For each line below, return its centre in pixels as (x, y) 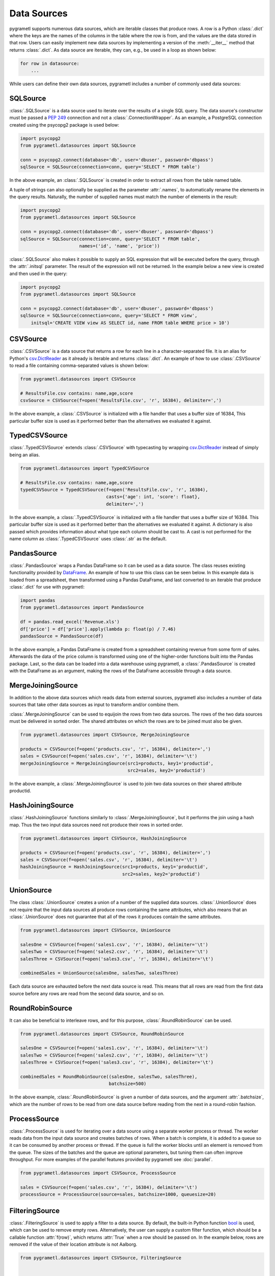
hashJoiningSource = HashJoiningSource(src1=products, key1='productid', (114, 867)
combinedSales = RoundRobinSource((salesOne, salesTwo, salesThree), (109, 1076)
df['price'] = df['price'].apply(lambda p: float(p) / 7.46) (98, 629)
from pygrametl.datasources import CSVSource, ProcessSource (98, 1173)
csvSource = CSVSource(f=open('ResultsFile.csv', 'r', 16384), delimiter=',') (121, 400)
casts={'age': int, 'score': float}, (153, 497)
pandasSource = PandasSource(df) (62, 636)
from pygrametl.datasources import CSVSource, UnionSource (95, 930)
